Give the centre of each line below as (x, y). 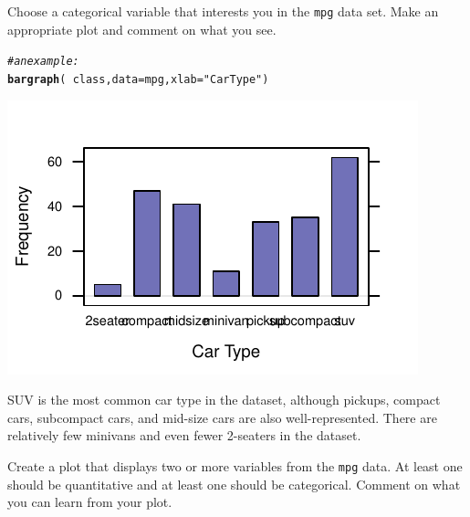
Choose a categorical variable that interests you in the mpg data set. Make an (223, 11)
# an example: (43, 62)
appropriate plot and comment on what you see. (142, 29)
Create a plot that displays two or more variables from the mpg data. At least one (235, 465)
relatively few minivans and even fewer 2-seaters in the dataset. (184, 435)
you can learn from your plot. (90, 502)
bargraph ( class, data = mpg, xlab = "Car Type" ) (138, 79)
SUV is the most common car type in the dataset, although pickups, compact (224, 400)
